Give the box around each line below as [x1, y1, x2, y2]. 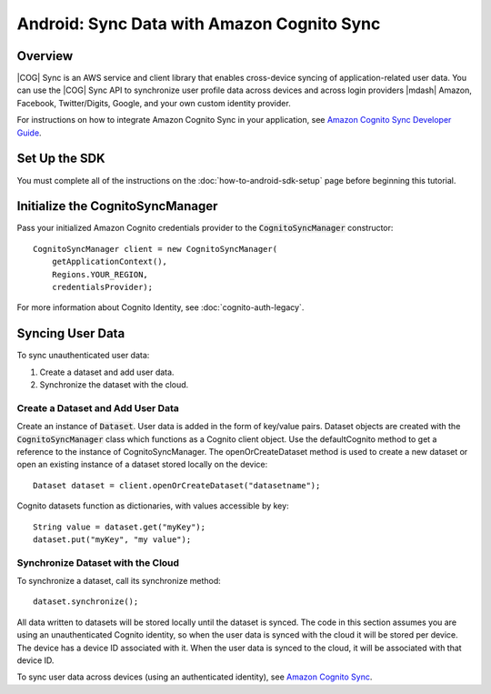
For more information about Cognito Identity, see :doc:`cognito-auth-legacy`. [16, 302, 305, 313]
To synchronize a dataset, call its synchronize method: [16, 576, 222, 587]
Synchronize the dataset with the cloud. [39, 379, 189, 390]
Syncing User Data [16, 326, 125, 341]
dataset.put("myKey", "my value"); [33, 534, 192, 545]
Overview [16, 48, 74, 64]
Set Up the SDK [16, 151, 105, 166]
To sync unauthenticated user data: [16, 350, 150, 361]
